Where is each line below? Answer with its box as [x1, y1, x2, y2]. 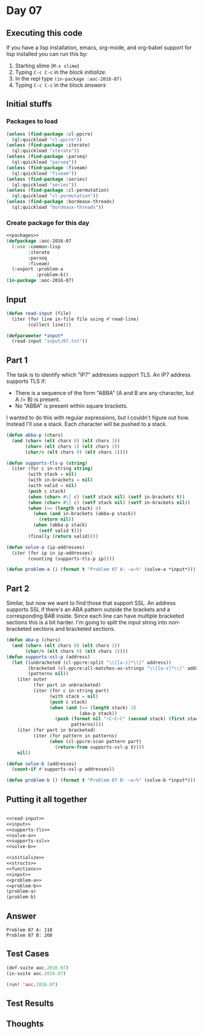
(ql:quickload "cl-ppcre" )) [11, 137, 83, 143]
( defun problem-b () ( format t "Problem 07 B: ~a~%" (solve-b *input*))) [6, 777, 196, 783]
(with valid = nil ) [28, 483, 77, 489]
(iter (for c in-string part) [33, 688, 110, 694]
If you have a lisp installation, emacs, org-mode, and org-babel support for [6, 44, 192, 51]
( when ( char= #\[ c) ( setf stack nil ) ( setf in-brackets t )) [28, 494, 185, 500]
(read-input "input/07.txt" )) [11, 338, 88, 345]
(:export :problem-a [11, 266, 63, 272]
